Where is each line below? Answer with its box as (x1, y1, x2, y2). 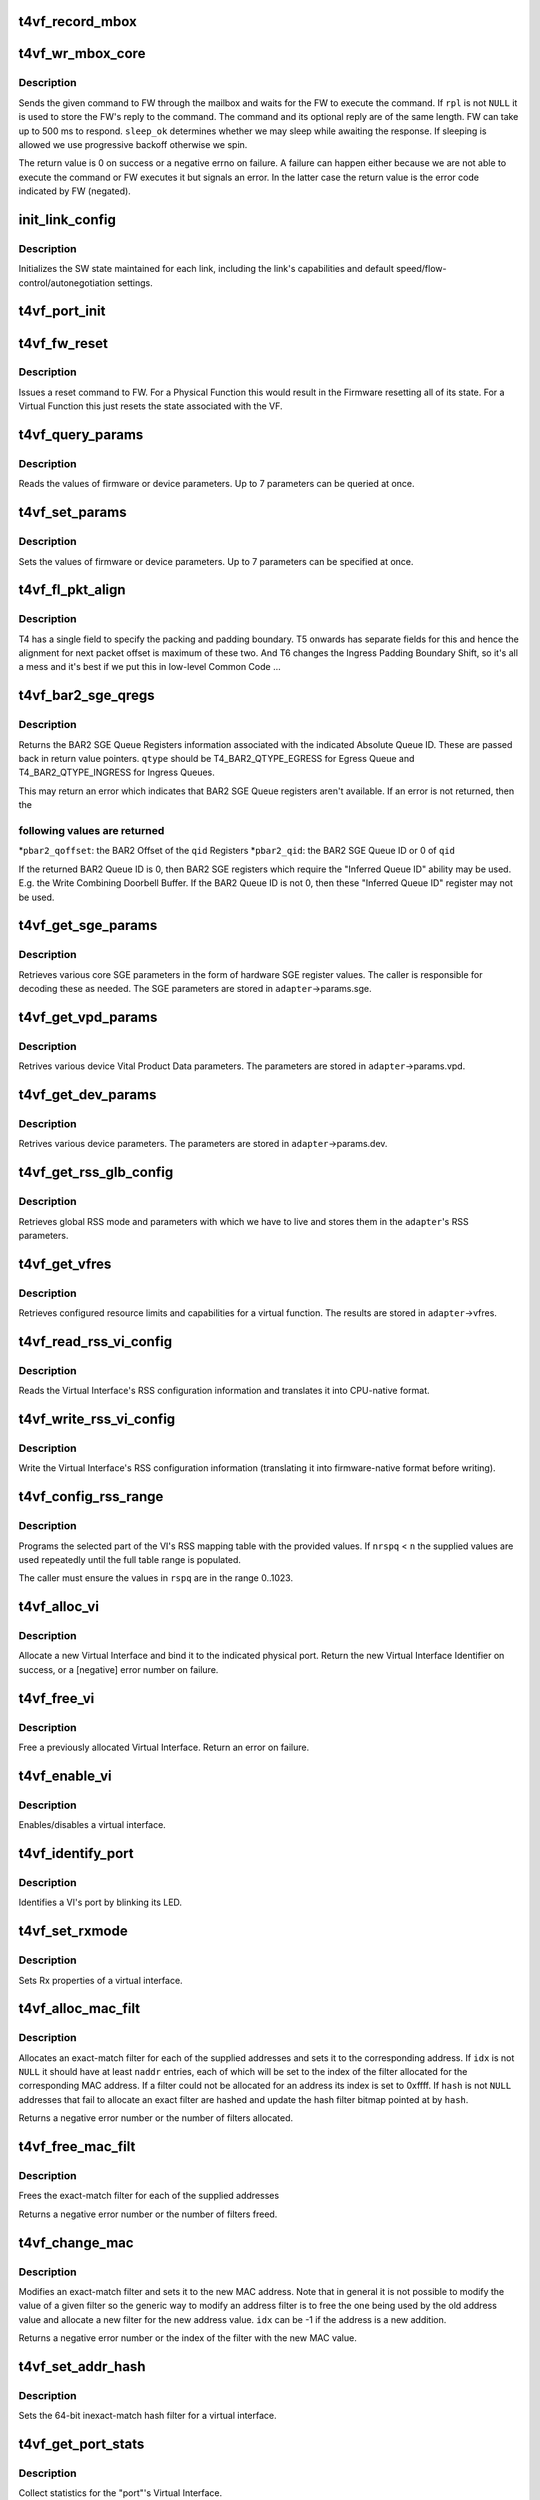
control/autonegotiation (18, 276, 115, 289)
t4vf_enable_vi (18, 1767, 112, 1784)
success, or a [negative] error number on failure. (18, 1663, 219, 1675)
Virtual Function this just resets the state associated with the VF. (18, 400, 284, 412)
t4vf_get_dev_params (18, 1086, 157, 1104)
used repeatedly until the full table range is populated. (18, 1553, 242, 1565)
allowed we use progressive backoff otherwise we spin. (18, 138, 248, 150)
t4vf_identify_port (18, 1845, 134, 1862)
